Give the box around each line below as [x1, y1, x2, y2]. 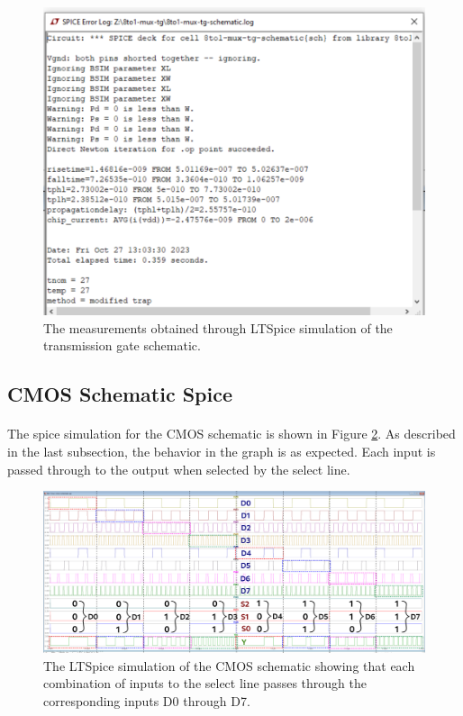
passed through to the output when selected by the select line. [7, 459, 350, 478]
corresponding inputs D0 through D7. [43, 692, 250, 711]
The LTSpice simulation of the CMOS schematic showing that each [43, 656, 415, 675]
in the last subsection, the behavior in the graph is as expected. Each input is [7, 441, 436, 460]
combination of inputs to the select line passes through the [43, 674, 367, 693]
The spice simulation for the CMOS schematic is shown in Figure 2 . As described [7, 424, 456, 443]
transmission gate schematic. [43, 336, 201, 355]
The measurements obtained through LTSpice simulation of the [43, 318, 393, 337]
